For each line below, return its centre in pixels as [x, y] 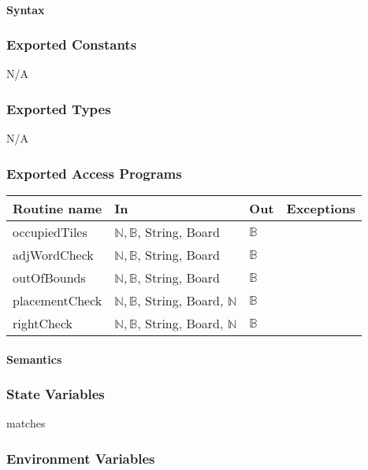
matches [26, 423]
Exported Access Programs [94, 173]
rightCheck [43, 324]
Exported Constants [72, 44]
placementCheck [58, 301]
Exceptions [321, 209]
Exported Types [59, 108]
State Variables [56, 394]
